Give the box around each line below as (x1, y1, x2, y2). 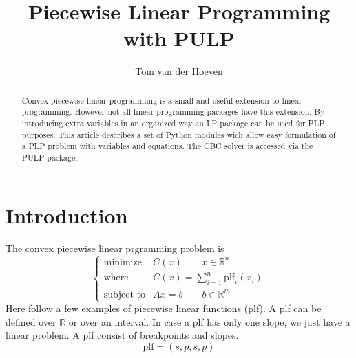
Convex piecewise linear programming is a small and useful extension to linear (21, 94, 302, 106)
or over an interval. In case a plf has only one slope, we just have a (68, 314, 350, 328)
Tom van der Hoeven (135, 64, 223, 78)
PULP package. (21, 151, 78, 163)
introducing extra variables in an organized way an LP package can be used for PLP (21, 118, 325, 129)
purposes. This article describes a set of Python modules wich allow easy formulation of (21, 128, 336, 140)
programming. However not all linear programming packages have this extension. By (21, 106, 325, 118)
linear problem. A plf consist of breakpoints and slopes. (6, 328, 239, 342)
